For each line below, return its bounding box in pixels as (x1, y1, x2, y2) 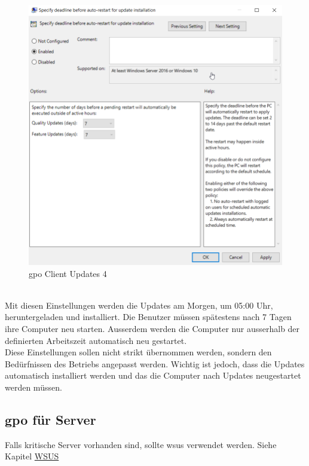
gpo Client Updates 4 (29, 267, 107, 279)
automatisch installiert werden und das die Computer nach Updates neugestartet (5, 369, 301, 382)
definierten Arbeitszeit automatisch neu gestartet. (5, 334, 187, 346)
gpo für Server (5, 410, 96, 428)
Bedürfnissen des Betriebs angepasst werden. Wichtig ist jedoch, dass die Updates (5, 357, 305, 370)
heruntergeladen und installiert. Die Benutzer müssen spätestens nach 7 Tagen (5, 310, 292, 323)
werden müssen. (5, 380, 62, 393)
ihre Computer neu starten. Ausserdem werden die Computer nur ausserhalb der (5, 322, 300, 334)
